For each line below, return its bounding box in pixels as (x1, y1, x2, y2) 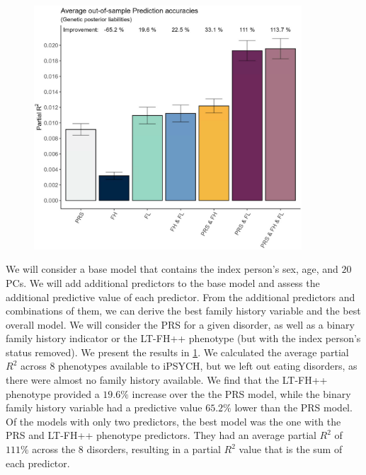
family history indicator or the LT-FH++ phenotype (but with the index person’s (6, 331, 361, 346)
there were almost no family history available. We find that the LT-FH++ (6, 373, 328, 387)
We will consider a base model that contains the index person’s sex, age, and (6, 262, 338, 276)
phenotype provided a (6, 386, 100, 401)
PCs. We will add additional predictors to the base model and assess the (6, 275, 320, 290)
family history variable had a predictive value (6, 400, 202, 415)
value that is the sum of (239, 442, 343, 457)
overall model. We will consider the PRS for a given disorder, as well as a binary (6, 317, 355, 332)
